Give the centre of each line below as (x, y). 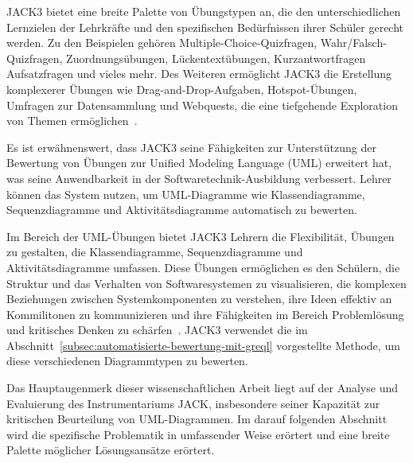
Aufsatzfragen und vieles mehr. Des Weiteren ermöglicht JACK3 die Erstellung (199, 74)
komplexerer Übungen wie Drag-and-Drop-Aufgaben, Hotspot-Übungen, (182, 89)
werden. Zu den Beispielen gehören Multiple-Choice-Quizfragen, (162, 43)
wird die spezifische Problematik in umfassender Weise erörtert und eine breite (198, 434)
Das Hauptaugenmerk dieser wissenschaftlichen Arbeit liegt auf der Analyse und (202, 388)
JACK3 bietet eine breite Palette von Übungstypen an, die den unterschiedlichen (204, 11)
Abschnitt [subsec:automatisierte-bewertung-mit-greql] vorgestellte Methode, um (203, 345)
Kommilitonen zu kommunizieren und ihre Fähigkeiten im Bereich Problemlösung (205, 314)
